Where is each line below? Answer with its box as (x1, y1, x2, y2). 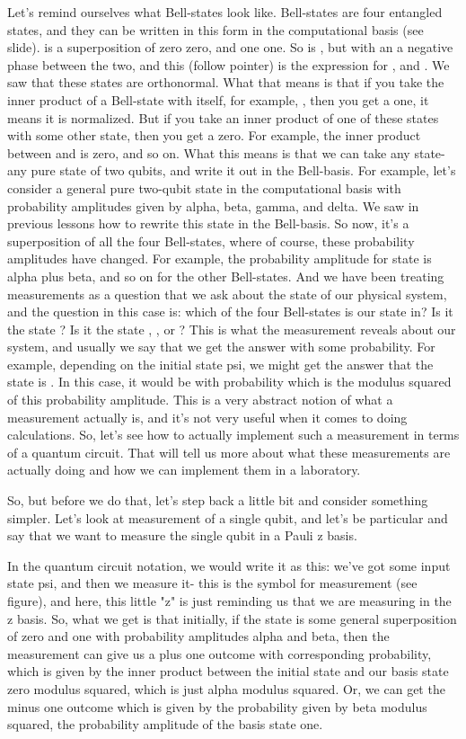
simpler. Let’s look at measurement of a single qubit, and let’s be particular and (7, 508, 448, 527)
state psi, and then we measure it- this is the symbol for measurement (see (7, 574, 418, 592)
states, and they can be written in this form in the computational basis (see (7, 20, 424, 39)
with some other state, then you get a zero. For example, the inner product (7, 126, 421, 145)
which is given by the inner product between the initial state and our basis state (7, 662, 449, 681)
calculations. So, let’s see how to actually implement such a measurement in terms (7, 425, 460, 444)
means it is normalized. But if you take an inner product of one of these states (7, 108, 439, 127)
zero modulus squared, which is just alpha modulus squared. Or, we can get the (7, 679, 445, 698)
